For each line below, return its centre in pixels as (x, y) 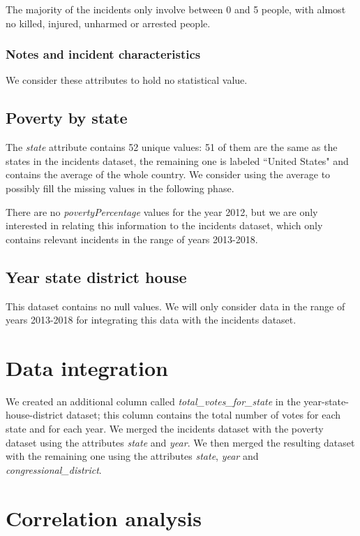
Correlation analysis (104, 517)
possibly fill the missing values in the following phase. (120, 188)
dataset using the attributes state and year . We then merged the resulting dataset (180, 442)
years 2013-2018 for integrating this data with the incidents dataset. (151, 320)
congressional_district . (54, 469)
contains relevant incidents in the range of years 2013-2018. (132, 239)
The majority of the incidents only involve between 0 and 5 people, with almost (176, 9)
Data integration (87, 367)
